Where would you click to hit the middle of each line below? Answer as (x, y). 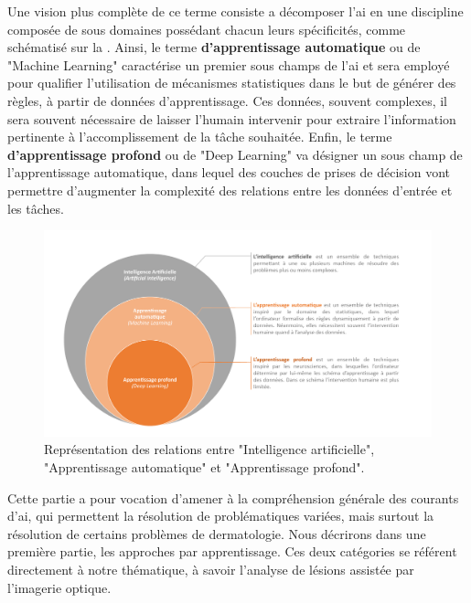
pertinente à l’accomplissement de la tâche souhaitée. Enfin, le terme (200, 137)
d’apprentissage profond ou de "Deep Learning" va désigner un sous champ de (235, 154)
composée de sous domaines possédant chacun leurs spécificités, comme (207, 29)
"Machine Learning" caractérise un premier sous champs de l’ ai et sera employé (229, 64)
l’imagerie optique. (59, 587)
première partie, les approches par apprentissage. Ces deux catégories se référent (232, 551)
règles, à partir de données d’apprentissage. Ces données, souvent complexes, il (228, 100)
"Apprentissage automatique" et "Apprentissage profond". (204, 466)
